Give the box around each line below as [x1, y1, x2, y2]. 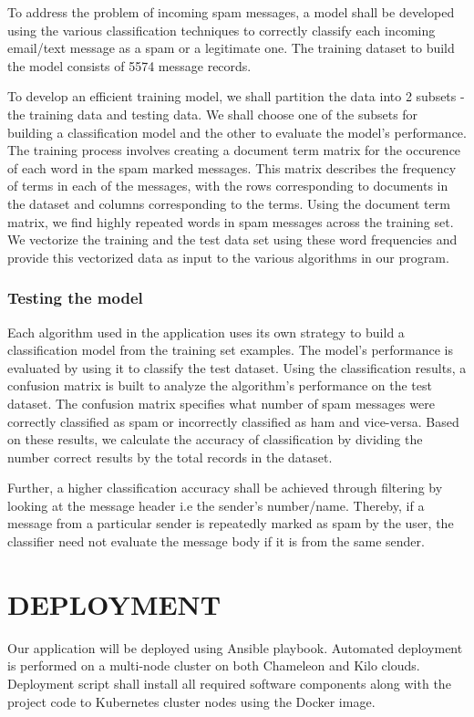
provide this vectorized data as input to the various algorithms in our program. [7, 247, 449, 266]
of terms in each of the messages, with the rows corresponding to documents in [7, 176, 448, 195]
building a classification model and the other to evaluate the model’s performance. [7, 122, 467, 141]
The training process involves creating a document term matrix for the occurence [7, 140, 461, 160]
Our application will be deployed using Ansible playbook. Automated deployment [7, 638, 463, 657]
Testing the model [7, 286, 143, 309]
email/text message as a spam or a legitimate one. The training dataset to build [7, 38, 455, 57]
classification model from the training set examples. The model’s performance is [7, 340, 454, 359]
